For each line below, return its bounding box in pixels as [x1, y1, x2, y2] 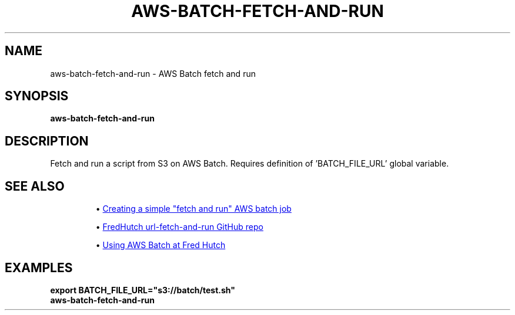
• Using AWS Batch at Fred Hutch [95, 240, 226, 250]
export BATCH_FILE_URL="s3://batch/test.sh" [50, 284, 235, 295]
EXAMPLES [5, 260, 73, 275]
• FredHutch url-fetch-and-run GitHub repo [95, 222, 263, 232]
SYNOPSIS [5, 89, 69, 104]
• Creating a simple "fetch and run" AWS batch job [95, 204, 292, 214]
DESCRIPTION [5, 133, 89, 148]
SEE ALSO [5, 178, 65, 194]
